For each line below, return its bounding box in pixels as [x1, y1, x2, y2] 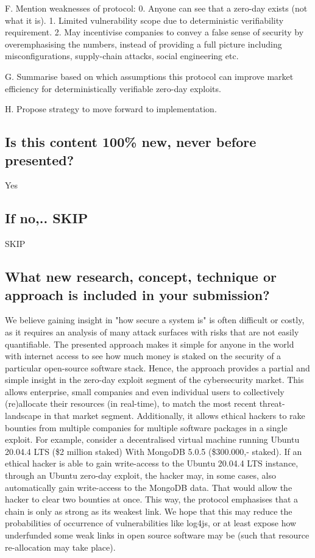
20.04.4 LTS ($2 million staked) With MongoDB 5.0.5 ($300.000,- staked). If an [5, 445, 302, 457]
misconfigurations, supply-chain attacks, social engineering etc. [5, 49, 239, 62]
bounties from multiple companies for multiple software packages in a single [5, 421, 288, 434]
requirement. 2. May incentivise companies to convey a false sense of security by [5, 26, 304, 38]
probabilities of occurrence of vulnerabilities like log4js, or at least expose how [5, 517, 297, 529]
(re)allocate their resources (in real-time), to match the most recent [5, 397, 257, 410]
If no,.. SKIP [5, 209, 88, 227]
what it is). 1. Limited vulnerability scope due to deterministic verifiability [5, 13, 284, 26]
